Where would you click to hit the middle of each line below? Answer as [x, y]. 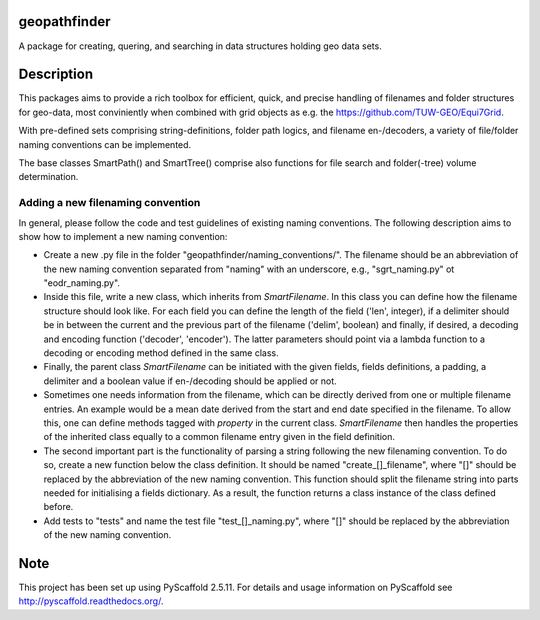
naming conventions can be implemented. [105, 144]
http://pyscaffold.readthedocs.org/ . [91, 601]
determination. [48, 177]
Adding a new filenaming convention [109, 203]
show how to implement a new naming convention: [123, 236]
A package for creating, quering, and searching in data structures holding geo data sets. [200, 46]
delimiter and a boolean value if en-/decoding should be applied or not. [190, 381]
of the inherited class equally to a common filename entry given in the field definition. [219, 437]
